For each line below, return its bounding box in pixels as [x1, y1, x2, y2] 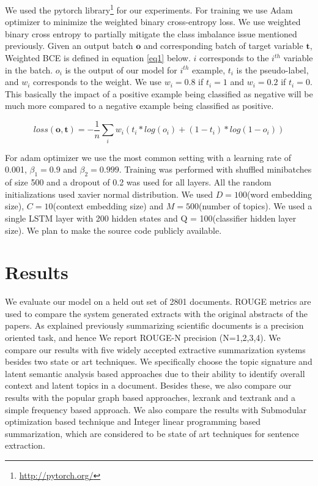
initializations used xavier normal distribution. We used [5, 187, 213, 200]
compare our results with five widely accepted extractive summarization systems [5, 343, 306, 356]
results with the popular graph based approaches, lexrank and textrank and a [5, 391, 296, 404]
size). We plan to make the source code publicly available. [5, 223, 222, 236]
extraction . [5, 439, 45, 452]
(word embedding [246, 187, 312, 200]
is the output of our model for [65, 63, 177, 76]
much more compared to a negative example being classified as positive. [5, 99, 274, 112]
